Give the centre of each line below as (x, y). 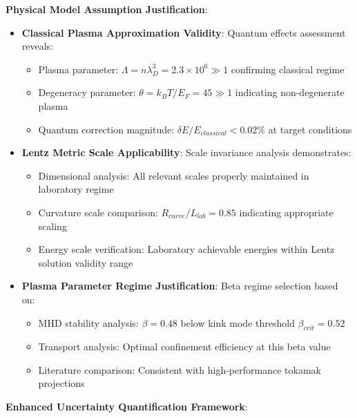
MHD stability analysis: (88, 322)
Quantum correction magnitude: (106, 129)
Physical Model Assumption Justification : (107, 9)
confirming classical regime (288, 69)
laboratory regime (76, 189)
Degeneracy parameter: (87, 92)
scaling (52, 226)
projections (61, 383)
